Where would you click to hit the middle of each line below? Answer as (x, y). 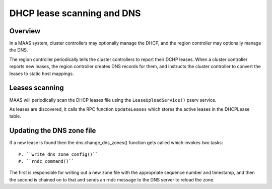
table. (15, 116)
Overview (25, 31)
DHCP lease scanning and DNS (75, 13)
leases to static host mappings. (42, 74)
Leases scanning (37, 88)
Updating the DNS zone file (53, 131)
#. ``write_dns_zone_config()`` (58, 154)
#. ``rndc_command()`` (46, 161)
